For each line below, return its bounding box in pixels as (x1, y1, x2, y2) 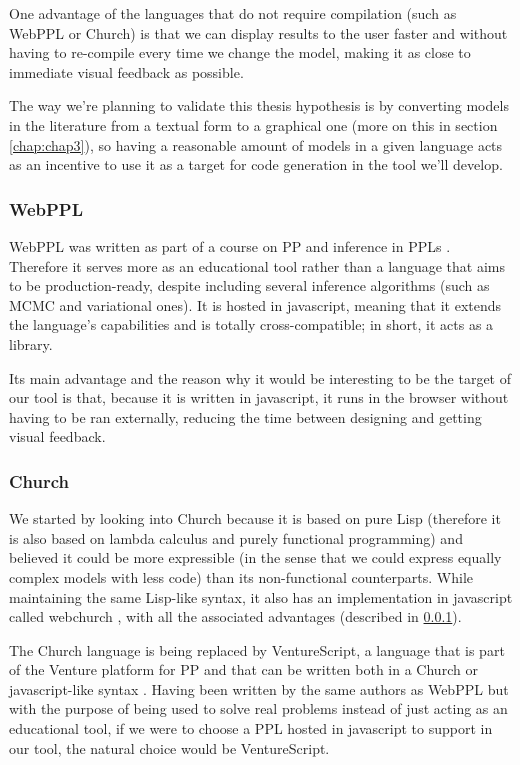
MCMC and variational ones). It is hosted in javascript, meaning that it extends (9, 294, 502, 315)
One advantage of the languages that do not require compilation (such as (9, 3, 457, 23)
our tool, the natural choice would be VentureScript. (9, 737, 330, 758)
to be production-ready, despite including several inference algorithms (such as (9, 275, 490, 296)
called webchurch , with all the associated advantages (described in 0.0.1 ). (9, 606, 462, 627)
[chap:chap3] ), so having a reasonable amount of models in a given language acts (9, 134, 503, 155)
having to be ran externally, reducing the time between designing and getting (9, 406, 482, 427)
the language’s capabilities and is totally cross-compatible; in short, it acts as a (9, 314, 494, 335)
